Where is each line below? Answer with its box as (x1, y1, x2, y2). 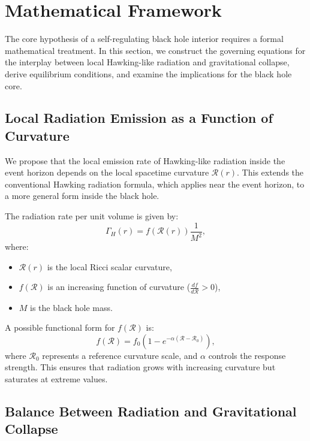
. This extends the (237, 166, 304, 179)
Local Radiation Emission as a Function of (5, 108, 273, 127)
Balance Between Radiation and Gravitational (5, 401, 297, 420)
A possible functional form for (5, 321, 115, 334)
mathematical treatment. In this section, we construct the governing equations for (5, 44, 306, 56)
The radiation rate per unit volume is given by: (5, 210, 179, 222)
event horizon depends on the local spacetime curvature (5, 166, 209, 179)
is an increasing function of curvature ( (47, 280, 191, 293)
